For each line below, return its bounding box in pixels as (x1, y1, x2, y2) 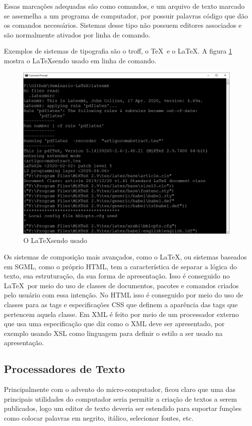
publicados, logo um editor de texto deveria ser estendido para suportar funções (4, 403, 242, 413)
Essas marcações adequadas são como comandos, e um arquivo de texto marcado (4, 1, 245, 11)
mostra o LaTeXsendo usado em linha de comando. (4, 55, 157, 65)
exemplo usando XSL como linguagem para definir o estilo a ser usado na (4, 328, 223, 338)
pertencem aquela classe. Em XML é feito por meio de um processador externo (4, 309, 239, 319)
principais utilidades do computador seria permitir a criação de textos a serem (4, 393, 237, 404)
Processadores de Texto (4, 361, 125, 376)
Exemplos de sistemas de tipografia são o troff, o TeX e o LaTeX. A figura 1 (4, 46, 233, 56)
